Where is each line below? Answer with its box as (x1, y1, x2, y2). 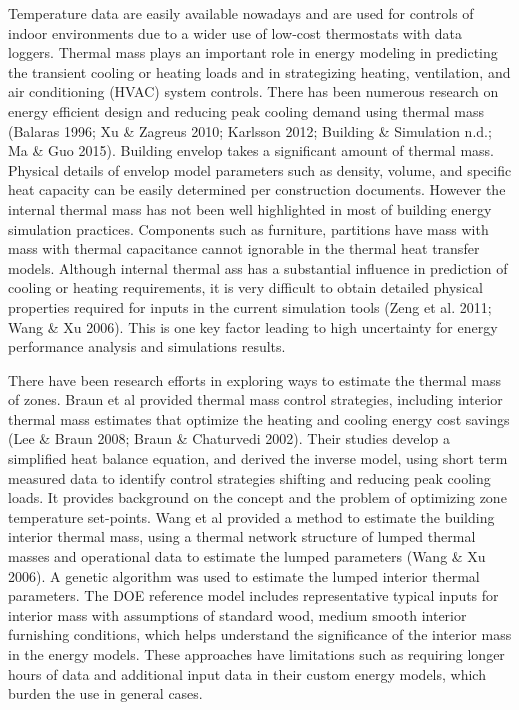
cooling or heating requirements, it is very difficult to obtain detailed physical (8, 277, 483, 298)
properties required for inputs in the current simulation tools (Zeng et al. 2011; (8, 296, 492, 317)
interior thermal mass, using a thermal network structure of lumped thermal (8, 526, 476, 547)
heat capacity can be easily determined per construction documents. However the (8, 179, 506, 200)
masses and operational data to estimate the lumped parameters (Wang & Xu (8, 546, 486, 567)
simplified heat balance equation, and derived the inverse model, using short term (8, 448, 508, 469)
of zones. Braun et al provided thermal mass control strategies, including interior (8, 389, 503, 410)
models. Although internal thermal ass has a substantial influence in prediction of (8, 257, 508, 278)
